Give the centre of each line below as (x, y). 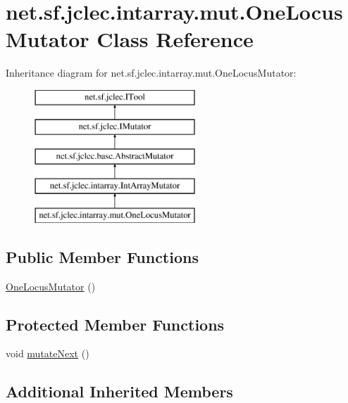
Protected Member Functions (115, 324)
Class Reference (175, 39)
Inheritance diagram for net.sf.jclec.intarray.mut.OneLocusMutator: (151, 73)
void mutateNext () (48, 353)
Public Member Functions (102, 256)
